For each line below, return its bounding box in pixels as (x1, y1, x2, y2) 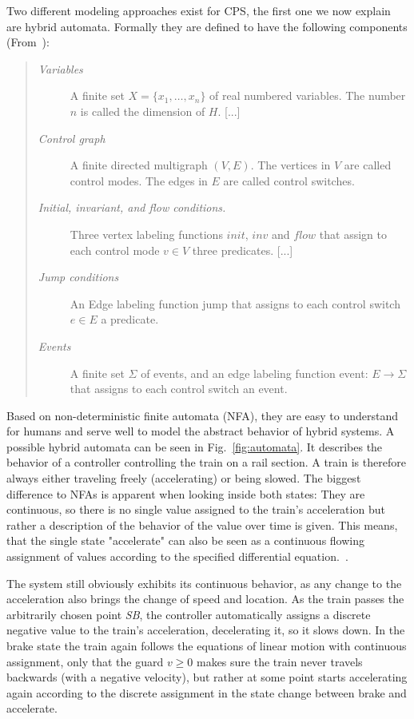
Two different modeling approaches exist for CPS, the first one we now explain (6, 2, 391, 18)
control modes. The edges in (70, 172, 208, 189)
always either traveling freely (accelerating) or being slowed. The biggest (6, 470, 361, 487)
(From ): (6, 34, 50, 50)
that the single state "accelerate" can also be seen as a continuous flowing (6, 532, 365, 549)
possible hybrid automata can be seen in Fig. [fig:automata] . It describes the (6, 438, 383, 455)
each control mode (70, 241, 160, 258)
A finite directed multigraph (70, 157, 208, 173)
